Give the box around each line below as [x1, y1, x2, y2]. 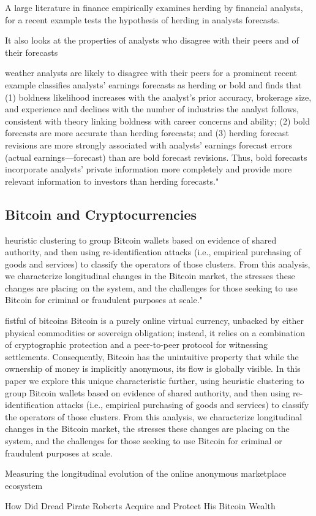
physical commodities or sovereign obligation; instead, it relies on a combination [5, 326, 306, 339]
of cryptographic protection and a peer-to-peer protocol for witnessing [5, 338, 268, 351]
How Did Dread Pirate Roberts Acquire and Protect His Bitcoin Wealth [5, 499, 276, 512]
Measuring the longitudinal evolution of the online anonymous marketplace [5, 467, 287, 480]
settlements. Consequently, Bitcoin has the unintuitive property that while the [5, 350, 299, 363]
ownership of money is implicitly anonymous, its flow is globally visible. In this [5, 362, 301, 375]
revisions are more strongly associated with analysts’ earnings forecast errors [5, 138, 292, 151]
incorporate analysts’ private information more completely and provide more [5, 163, 292, 175]
